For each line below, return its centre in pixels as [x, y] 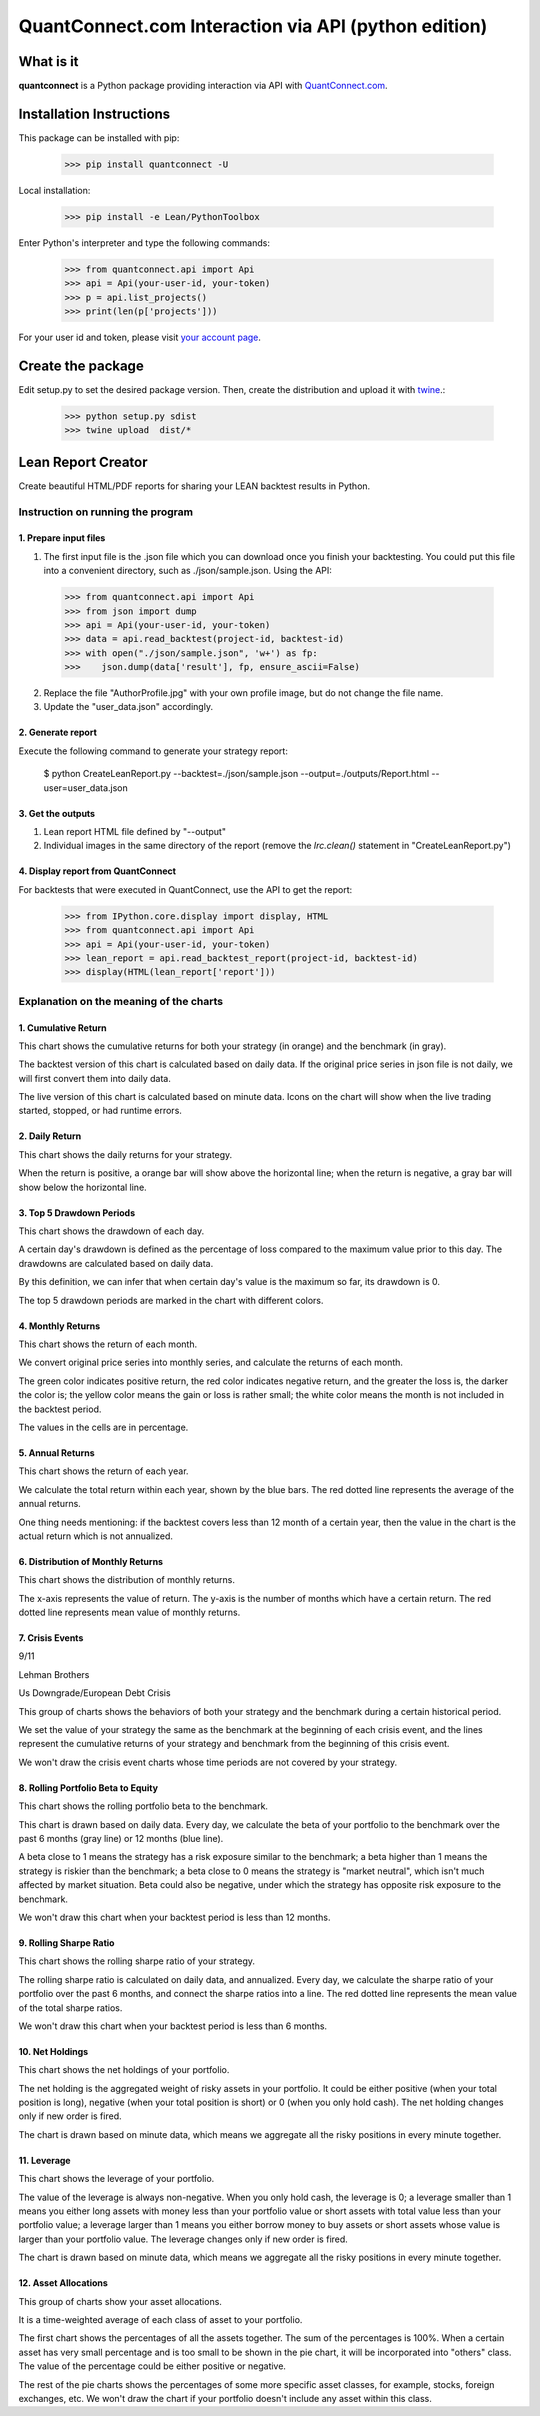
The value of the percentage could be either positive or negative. [152, 2366]
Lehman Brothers [54, 1674]
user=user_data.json [86, 787]
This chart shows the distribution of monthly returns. [126, 1580]
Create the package [81, 365]
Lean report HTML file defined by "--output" [135, 832]
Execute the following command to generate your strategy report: [153, 751]
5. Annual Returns [56, 1452]
